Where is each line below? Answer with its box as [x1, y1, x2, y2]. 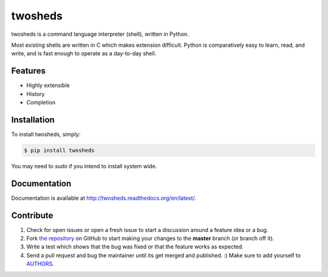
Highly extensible [26, 82, 70, 89]
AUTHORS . [26, 260, 54, 267]
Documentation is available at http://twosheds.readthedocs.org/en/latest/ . [11, 194, 197, 202]
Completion [26, 99, 56, 106]
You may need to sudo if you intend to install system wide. [11, 162, 157, 169]
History [26, 90, 45, 97]
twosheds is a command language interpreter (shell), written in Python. [11, 30, 190, 38]
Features [11, 66, 46, 76]
